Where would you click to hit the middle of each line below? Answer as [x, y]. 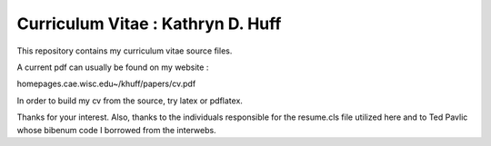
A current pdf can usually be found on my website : [113, 67]
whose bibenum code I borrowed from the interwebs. [117, 130]
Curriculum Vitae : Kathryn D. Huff [149, 24]
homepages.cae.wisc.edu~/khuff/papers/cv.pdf [106, 84]
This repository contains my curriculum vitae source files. [125, 51]
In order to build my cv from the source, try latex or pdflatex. [130, 101]
